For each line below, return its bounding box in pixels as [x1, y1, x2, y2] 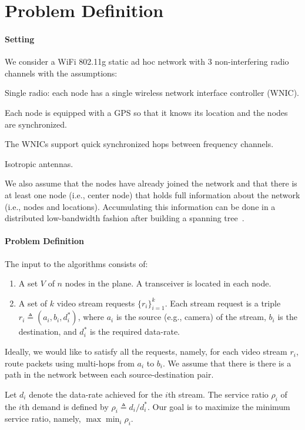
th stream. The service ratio [167, 388, 269, 400]
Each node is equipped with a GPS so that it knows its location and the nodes [5, 106, 288, 118]
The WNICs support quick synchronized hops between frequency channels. [5, 138, 274, 150]
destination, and [18, 325, 77, 338]
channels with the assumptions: [5, 66, 118, 79]
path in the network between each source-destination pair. [5, 368, 214, 381]
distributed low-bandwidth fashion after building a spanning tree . [5, 212, 244, 224]
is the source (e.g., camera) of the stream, [116, 311, 266, 323]
